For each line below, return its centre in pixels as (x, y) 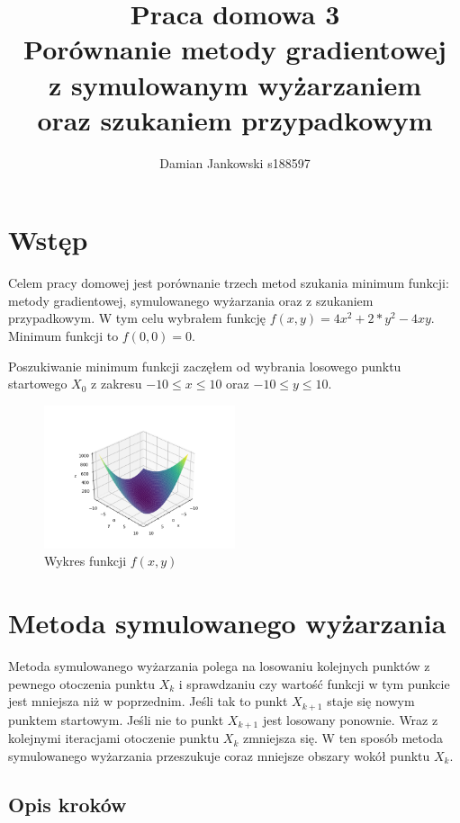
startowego (38, 384)
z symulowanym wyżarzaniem (235, 84)
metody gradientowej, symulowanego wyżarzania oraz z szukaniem (191, 300)
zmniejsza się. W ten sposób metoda (343, 738)
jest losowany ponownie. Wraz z (350, 719)
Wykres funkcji (86, 561)
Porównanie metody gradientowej (235, 49)
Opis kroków (68, 804)
